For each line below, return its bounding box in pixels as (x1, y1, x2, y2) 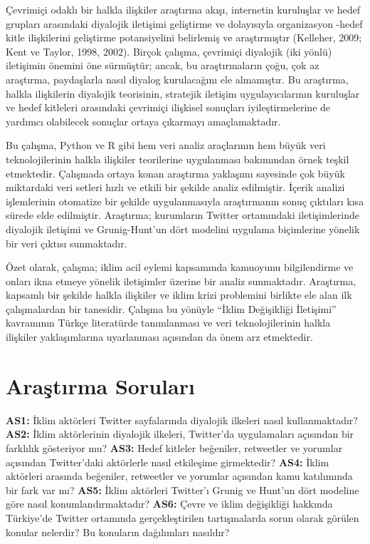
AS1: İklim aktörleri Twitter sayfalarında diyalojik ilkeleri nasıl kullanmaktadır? (6, 412, 358, 427)
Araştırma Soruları (6, 371, 195, 400)
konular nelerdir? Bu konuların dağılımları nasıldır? (6, 524, 230, 539)
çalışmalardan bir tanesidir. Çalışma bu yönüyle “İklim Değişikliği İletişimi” (6, 301, 337, 316)
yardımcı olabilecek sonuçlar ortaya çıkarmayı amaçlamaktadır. (6, 113, 281, 128)
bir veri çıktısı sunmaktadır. (6, 235, 127, 250)
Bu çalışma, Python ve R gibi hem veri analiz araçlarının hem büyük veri (6, 138, 326, 153)
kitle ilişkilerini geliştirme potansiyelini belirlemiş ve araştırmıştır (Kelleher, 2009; (6, 30, 362, 45)
